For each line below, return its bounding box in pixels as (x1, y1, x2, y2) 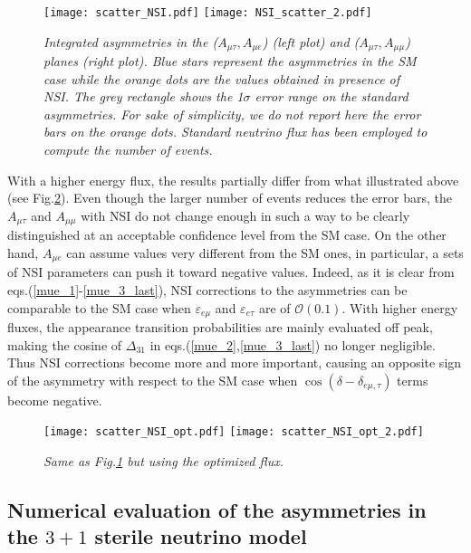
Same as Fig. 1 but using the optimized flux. (43, 452, 284, 471)
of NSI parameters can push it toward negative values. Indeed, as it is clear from (7, 262, 455, 281)
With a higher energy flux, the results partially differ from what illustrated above (7, 170, 459, 189)
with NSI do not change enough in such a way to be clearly (81, 205, 410, 224)
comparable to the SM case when (7, 298, 191, 317)
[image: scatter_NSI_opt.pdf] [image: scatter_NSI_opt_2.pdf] (43, 425, 424, 439)
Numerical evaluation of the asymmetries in (7, 496, 427, 524)
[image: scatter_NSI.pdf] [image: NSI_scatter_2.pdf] (43, 6, 372, 19)
